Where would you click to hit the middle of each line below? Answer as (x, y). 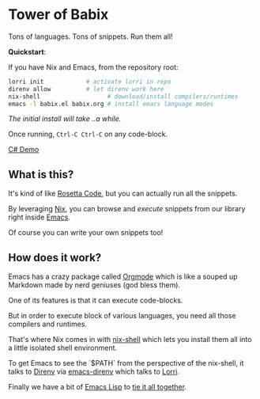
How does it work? (55, 258)
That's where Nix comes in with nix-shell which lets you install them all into (130, 340)
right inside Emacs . (40, 217)
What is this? (41, 175)
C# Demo (24, 150)
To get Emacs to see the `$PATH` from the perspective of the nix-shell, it (126, 363)
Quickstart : (27, 51)
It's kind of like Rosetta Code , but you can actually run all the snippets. (123, 194)
